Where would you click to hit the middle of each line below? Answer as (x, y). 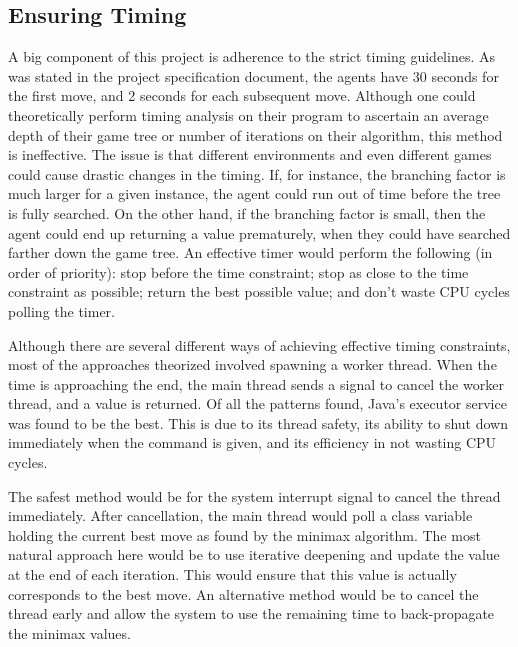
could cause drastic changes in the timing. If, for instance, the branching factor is (257, 173)
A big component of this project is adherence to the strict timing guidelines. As (251, 56)
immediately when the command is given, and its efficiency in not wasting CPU (252, 442)
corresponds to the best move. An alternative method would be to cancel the (243, 593)
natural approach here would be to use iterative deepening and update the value (254, 554)
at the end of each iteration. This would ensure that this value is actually (232, 574)
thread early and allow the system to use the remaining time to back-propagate (251, 613)
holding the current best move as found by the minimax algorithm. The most (244, 534)
